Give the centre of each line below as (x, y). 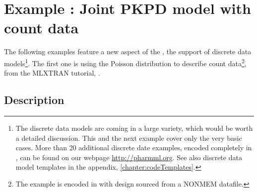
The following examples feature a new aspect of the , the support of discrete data (128, 51)
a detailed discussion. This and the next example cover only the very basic (129, 138)
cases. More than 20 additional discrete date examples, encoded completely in (134, 147)
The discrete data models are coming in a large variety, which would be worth (134, 128)
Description (34, 100)
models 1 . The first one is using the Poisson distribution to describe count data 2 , (125, 62)
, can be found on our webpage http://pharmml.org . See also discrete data (129, 157)
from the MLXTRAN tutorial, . (52, 73)
